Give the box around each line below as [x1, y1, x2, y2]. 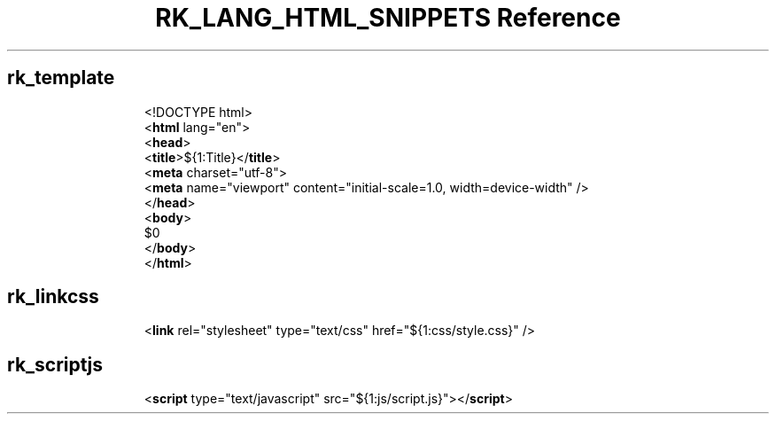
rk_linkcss [7, 285, 99, 308]
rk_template [7, 66, 115, 90]
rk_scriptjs [7, 353, 104, 376]
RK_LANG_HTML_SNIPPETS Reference [155, 3, 621, 33]
